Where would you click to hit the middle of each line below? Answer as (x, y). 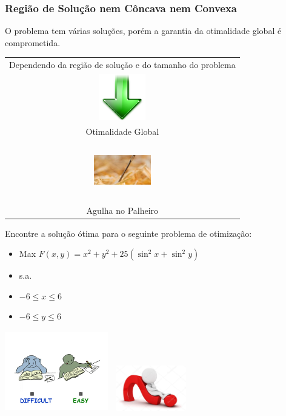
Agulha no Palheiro (122, 210)
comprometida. (33, 42)
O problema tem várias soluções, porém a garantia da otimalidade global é (143, 31)
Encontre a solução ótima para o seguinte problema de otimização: (128, 233)
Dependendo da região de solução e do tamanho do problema (122, 65)
